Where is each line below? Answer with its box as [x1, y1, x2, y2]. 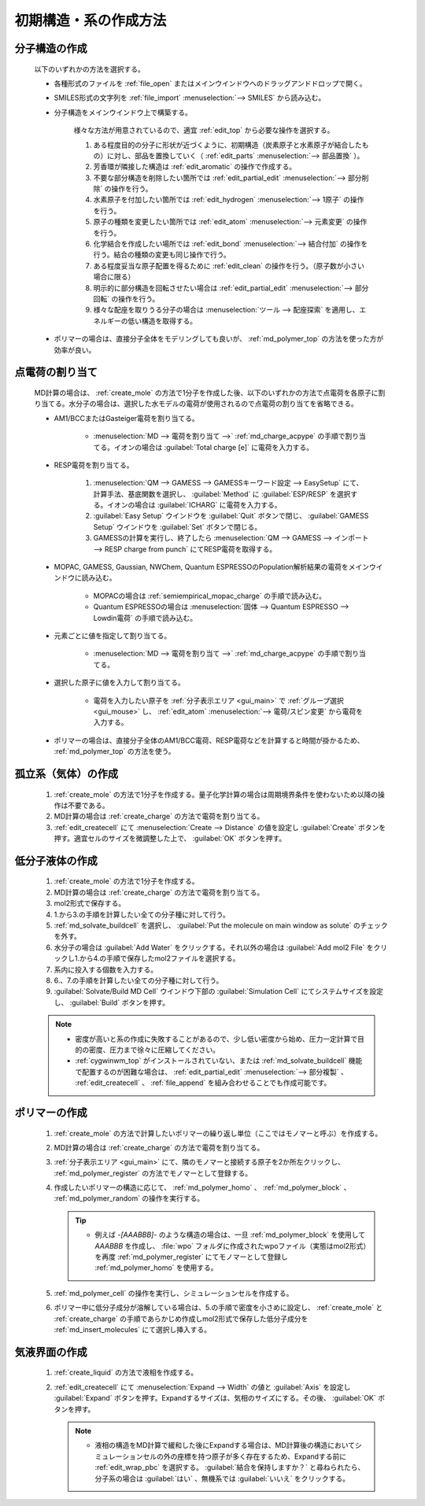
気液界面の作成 [14, 1345, 87, 1359]
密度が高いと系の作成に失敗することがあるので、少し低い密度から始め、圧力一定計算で [75, 1034, 358, 1043]
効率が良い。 [54, 345, 96, 354]
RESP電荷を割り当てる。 [54, 460, 134, 470]
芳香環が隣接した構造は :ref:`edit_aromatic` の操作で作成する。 [93, 162, 297, 172]
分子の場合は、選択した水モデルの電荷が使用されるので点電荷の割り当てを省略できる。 [75, 399, 358, 408]
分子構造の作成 [14, 42, 87, 55]
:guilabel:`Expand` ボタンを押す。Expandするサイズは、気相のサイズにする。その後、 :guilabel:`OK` [54, 1393, 377, 1403]
